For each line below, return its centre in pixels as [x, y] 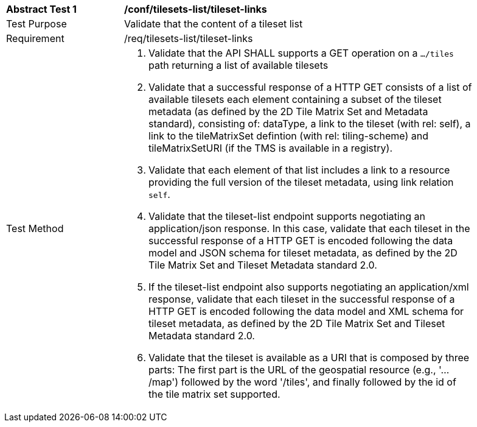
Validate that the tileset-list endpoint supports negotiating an [287, 216]
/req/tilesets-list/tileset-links [189, 38]
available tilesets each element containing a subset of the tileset [295, 99]
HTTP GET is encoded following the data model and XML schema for [306, 311]
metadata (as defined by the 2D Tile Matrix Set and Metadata [288, 111]
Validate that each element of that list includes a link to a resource [299, 170]
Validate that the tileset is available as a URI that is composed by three [309, 358]
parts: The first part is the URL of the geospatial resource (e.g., [292, 370]
